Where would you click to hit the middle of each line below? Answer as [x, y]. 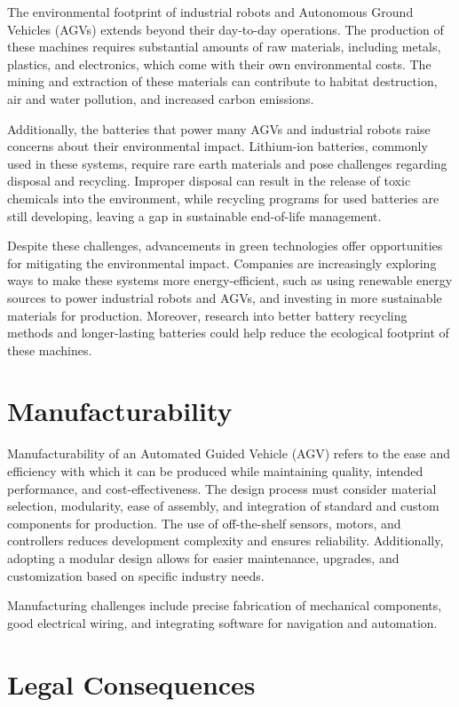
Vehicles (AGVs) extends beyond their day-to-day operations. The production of [226, 29]
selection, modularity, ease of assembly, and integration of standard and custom [223, 506]
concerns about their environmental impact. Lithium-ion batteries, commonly [218, 146]
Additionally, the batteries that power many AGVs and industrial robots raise [219, 128]
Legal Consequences [131, 683]
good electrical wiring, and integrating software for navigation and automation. [222, 622]
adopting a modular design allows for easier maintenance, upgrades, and [203, 557]
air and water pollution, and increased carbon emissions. [161, 98]
